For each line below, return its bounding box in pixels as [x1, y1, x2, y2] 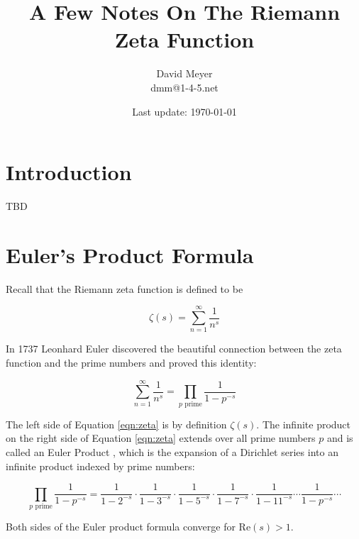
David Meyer [156, 66, 213, 81]
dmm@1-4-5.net [150, 79, 219, 94]
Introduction [6, 157, 132, 187]
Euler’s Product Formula [6, 240, 254, 269]
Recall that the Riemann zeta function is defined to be [6, 281, 243, 296]
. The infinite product [256, 416, 351, 431]
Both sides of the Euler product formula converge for [6, 518, 236, 533]
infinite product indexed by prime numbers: [6, 458, 195, 473]
